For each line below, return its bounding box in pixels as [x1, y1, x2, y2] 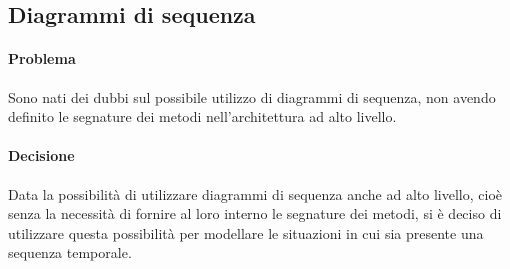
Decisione [8, 145, 75, 166]
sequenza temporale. [8, 242, 132, 263]
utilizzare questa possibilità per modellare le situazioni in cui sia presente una [8, 222, 484, 243]
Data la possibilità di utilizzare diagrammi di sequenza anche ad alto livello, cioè [8, 183, 503, 204]
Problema [8, 48, 76, 69]
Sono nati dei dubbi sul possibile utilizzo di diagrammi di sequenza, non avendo [8, 86, 496, 107]
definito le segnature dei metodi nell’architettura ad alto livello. [8, 106, 397, 127]
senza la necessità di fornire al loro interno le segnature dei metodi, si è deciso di [8, 203, 502, 224]
